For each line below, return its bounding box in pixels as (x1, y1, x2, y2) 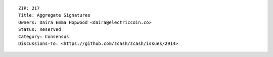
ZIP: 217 (18, 6, 40, 11)
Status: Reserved (18, 27, 61, 32)
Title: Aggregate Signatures (18, 13, 90, 18)
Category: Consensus (18, 33, 69, 39)
